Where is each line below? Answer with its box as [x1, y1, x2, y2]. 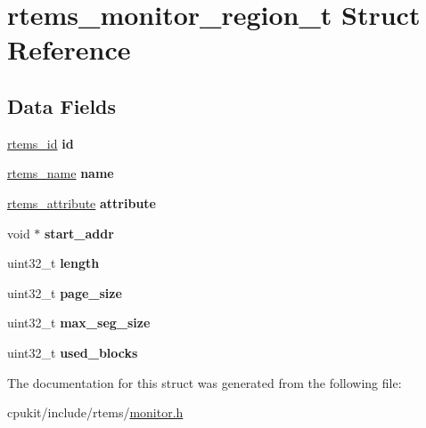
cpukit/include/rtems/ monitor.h [7, 403, 184, 422]
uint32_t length [7, 254, 100, 272]
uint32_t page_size [7, 283, 122, 302]
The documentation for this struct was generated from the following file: [7, 373, 402, 392]
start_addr [45, 223, 114, 242]
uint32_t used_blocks [7, 343, 138, 361]
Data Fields [7, 92, 117, 119]
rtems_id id [7, 133, 74, 152]
